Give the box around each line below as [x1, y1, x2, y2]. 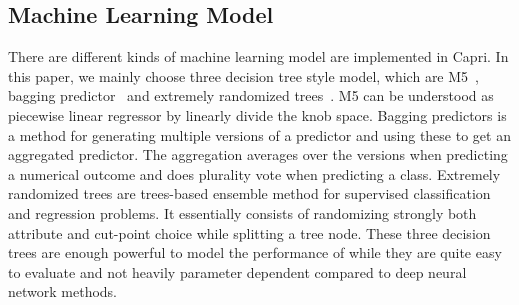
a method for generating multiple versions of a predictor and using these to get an [8, 124, 511, 145]
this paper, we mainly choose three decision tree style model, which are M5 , [8, 65, 479, 86]
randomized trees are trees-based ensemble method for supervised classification [8, 183, 491, 204]
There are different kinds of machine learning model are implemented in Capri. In [8, 46, 509, 67]
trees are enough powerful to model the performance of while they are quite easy [8, 242, 502, 263]
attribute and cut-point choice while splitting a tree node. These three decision [8, 222, 491, 243]
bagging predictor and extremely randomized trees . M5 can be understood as [8, 85, 494, 106]
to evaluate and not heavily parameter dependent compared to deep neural [8, 261, 467, 282]
